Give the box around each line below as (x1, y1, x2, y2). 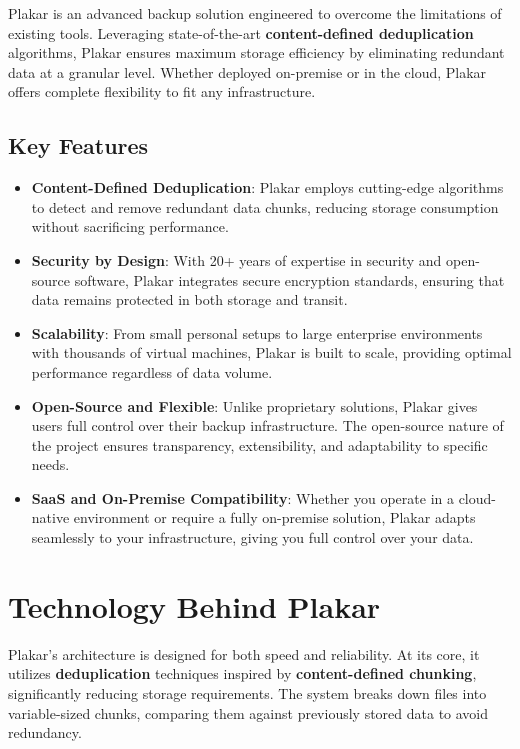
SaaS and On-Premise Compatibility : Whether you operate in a (31, 487, 454, 508)
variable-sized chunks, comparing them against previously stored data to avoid (8, 702, 489, 723)
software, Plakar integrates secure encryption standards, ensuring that (74, 269, 505, 290)
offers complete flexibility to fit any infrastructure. (8, 81, 316, 102)
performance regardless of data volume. (31, 361, 273, 382)
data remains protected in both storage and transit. (31, 289, 348, 310)
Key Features (8, 130, 149, 161)
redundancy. (8, 722, 82, 743)
